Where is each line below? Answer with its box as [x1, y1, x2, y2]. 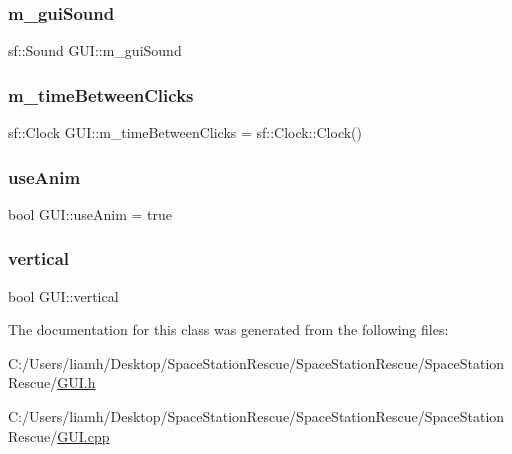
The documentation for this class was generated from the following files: [8, 319, 449, 340]
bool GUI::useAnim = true [8, 203, 172, 224]
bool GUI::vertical [8, 285, 119, 306]
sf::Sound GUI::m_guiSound [8, 40, 182, 61]
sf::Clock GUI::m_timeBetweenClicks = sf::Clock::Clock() [8, 122, 362, 143]
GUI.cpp [57, 425, 110, 446]
